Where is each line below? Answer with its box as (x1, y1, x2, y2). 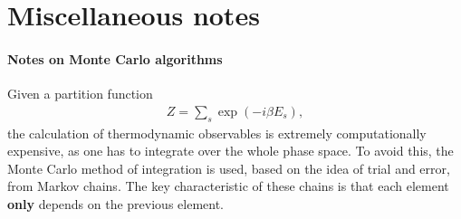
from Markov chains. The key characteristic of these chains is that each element (7, 176, 449, 195)
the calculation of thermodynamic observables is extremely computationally (7, 123, 427, 142)
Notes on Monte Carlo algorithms (7, 49, 223, 68)
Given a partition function (7, 84, 153, 103)
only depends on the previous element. (7, 194, 224, 213)
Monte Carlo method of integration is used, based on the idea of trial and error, (7, 158, 450, 177)
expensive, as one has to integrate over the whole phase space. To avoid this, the (7, 141, 454, 160)
